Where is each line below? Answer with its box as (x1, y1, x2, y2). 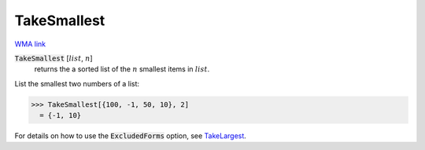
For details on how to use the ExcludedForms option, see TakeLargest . (14, 131, 247, 141)
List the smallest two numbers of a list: (14, 79, 140, 88)
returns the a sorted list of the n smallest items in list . (34, 64, 210, 74)
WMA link (14, 39, 46, 49)
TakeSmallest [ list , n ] (14, 53, 94, 63)
